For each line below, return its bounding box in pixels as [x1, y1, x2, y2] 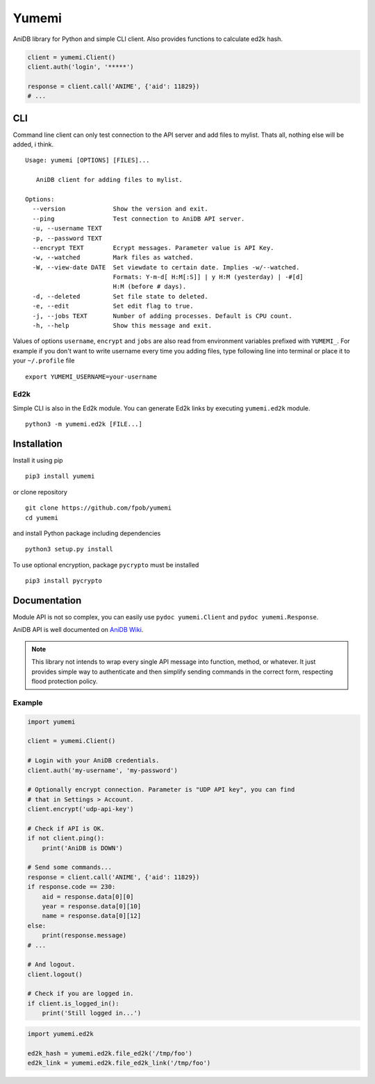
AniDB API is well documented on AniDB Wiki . [12, 626, 144, 634]
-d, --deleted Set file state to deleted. [32, 292, 208, 300]
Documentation [12, 594, 82, 606]
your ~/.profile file [12, 356, 75, 365]
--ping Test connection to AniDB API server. [32, 215, 245, 222]
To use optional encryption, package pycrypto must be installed [12, 560, 199, 569]
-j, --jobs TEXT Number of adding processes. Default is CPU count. [32, 312, 293, 319]
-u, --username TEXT [32, 224, 103, 233]
